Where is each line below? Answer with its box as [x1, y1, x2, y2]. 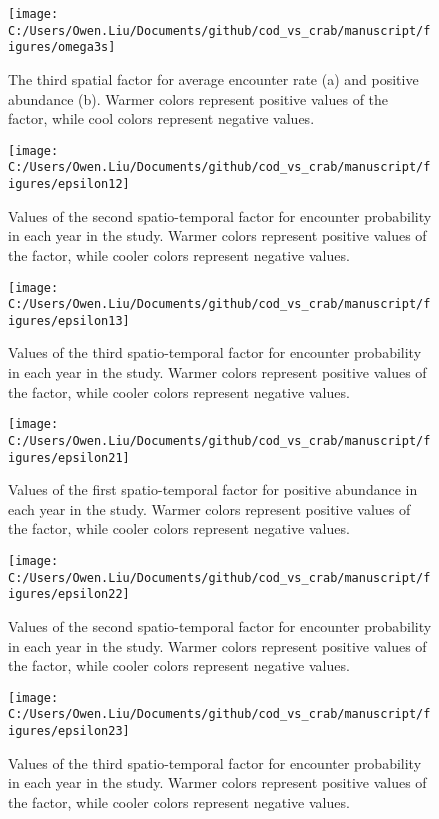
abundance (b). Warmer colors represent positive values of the [8, 88, 389, 109]
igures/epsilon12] [8, 177, 130, 192]
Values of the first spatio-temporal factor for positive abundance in [8, 479, 418, 500]
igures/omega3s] [8, 40, 116, 55]
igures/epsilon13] [8, 313, 130, 328]
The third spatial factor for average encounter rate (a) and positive [8, 68, 419, 89]
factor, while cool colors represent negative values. [8, 108, 315, 129]
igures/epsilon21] [8, 450, 130, 465]
